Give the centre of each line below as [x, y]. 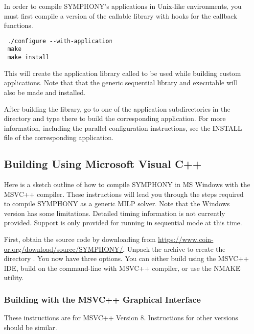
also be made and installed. [45, 92]
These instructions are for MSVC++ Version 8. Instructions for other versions [121, 318]
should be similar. [31, 327]
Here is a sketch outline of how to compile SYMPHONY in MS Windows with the [127, 184]
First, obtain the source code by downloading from [80, 239]
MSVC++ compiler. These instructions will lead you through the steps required [124, 194]
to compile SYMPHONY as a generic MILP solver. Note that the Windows [117, 203]
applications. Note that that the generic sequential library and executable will [121, 83]
